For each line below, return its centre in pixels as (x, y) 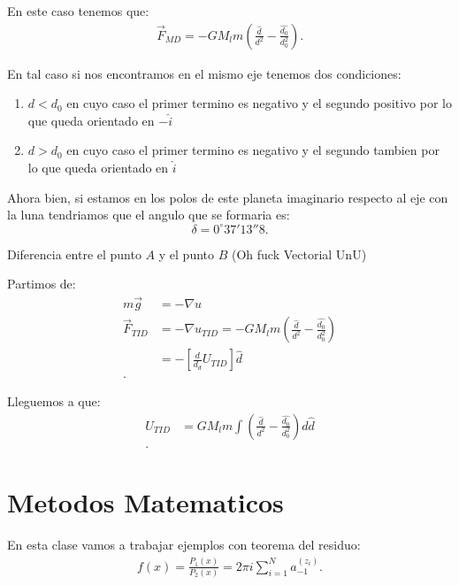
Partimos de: (42, 284)
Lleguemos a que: (54, 401)
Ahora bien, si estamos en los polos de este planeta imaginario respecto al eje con (228, 197)
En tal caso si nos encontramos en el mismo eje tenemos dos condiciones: (204, 73)
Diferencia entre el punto (74, 254)
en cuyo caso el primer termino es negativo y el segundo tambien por (253, 150)
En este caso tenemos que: (78, 11)
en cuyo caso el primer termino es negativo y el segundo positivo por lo (259, 103)
